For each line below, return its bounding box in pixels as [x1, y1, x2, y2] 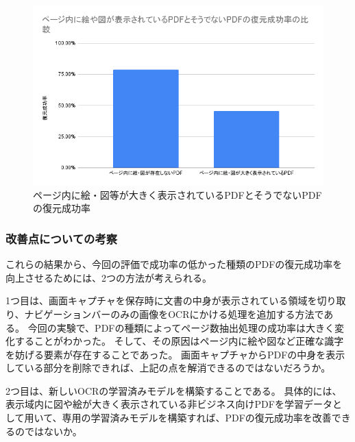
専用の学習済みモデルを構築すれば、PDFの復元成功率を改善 [62, 410, 332, 425]
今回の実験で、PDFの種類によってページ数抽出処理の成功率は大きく [27, 320, 335, 334]
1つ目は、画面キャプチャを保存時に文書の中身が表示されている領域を [5, 293, 317, 308]
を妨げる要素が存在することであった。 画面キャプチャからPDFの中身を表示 [5, 347, 345, 361]
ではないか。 [24, 423, 82, 438]
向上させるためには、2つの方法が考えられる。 [5, 270, 212, 284]
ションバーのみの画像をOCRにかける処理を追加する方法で [62, 306, 324, 321]
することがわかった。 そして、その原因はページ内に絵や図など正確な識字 [14, 334, 344, 348]
